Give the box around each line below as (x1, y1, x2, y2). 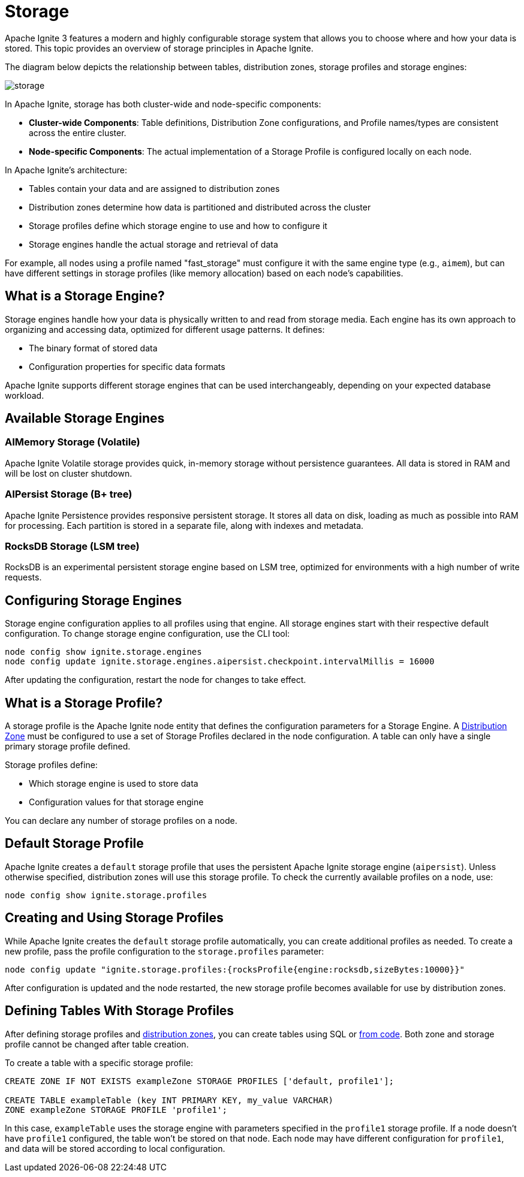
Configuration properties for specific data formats (29, 361, 225, 372)
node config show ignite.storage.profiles (5, 890, 207, 900)
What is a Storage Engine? (5, 288, 165, 304)
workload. (5, 390, 44, 401)
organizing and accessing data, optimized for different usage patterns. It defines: (5, 324, 325, 335)
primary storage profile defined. (5, 741, 131, 751)
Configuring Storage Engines (5, 592, 182, 608)
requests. (5, 572, 42, 583)
